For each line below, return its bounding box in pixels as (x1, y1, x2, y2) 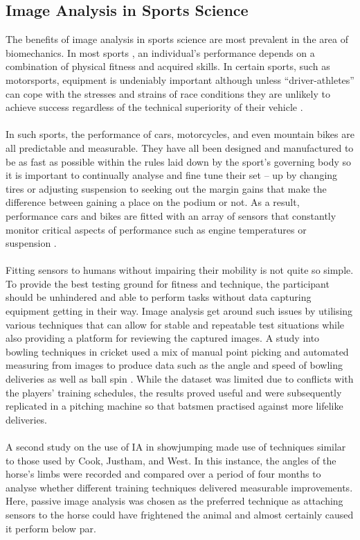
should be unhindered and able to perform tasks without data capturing (6, 290, 312, 304)
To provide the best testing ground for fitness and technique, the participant (6, 276, 330, 290)
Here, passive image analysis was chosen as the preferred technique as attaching (6, 494, 343, 508)
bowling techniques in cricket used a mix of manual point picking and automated (6, 344, 349, 358)
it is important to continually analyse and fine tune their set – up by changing (6, 168, 338, 182)
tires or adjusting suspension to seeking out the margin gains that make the (6, 181, 327, 195)
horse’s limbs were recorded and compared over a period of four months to (6, 467, 321, 481)
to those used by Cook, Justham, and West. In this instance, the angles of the (6, 453, 336, 467)
